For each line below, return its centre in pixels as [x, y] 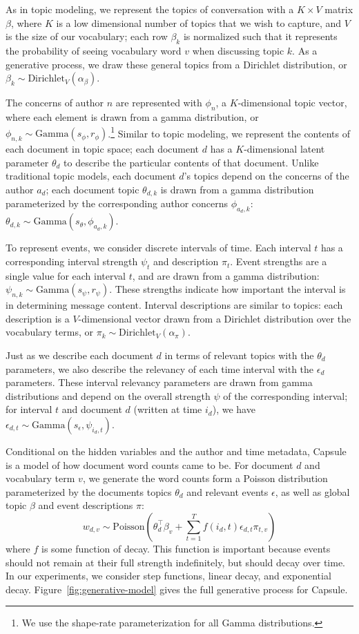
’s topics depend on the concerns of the [266, 176]
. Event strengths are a [279, 261]
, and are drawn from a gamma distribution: [226, 275]
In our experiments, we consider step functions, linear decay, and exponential [168, 576]
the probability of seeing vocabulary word [94, 50]
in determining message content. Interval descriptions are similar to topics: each [174, 305]
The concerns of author [55, 103]
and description [186, 261]
